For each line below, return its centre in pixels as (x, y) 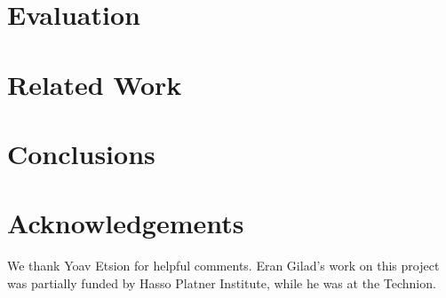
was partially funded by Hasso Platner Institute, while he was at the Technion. (222, 282)
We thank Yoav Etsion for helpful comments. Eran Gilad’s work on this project (223, 266)
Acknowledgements (126, 223)
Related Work (95, 84)
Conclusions (81, 153)
